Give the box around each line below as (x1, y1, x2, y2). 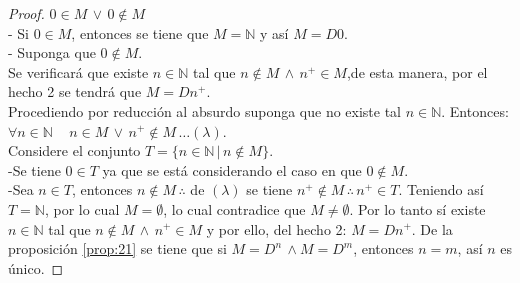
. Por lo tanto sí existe (349, 198, 486, 219)
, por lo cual (44, 198, 120, 219)
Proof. (8, 3, 45, 23)
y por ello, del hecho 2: (206, 218, 347, 239)
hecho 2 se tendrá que (8, 81, 142, 102)
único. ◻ (8, 257, 64, 278)
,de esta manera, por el (346, 61, 488, 82)
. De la (411, 218, 453, 239)
